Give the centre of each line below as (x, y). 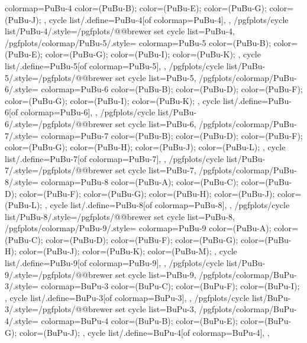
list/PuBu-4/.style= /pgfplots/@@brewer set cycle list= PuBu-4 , (120, 31)
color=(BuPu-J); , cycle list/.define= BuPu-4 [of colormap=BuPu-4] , (142, 332)
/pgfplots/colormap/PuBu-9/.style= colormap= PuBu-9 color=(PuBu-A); (138, 228)
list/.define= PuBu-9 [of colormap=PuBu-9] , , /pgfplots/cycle (114, 263)
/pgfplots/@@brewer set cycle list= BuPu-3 (116, 309)
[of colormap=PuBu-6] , (51, 112)
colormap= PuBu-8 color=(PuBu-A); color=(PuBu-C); (140, 181)
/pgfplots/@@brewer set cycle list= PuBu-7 (116, 170)
